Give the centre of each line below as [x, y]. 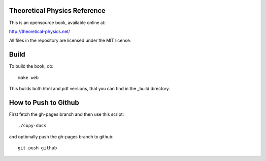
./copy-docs [32, 126]
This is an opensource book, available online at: [57, 23]
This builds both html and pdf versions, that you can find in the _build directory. [89, 88]
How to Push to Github [44, 102]
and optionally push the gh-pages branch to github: [61, 136]
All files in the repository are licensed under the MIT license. [70, 40]
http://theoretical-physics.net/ [40, 31]
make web [28, 78]
